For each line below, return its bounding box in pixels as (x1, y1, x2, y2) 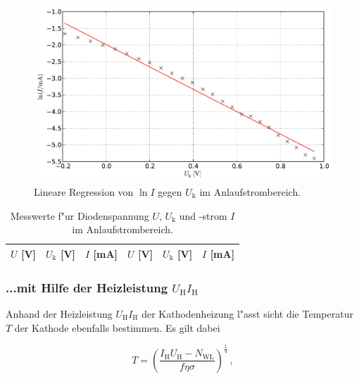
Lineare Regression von (34, 184, 134, 199)
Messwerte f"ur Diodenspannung (10, 208, 149, 223)
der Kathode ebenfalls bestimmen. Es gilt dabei (14, 320, 220, 335)
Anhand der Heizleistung (6, 306, 113, 321)
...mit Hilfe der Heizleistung (6, 278, 168, 296)
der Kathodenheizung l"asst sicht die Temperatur (141, 306, 353, 321)
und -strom (179, 208, 227, 223)
